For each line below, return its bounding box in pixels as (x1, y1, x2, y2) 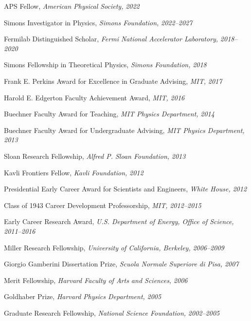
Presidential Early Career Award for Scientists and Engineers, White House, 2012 (4, 184, 247, 194)
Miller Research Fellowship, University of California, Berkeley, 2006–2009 (4, 242, 224, 252)
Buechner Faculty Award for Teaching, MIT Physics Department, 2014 (4, 109, 215, 119)
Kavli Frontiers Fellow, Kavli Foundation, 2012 (4, 167, 143, 177)
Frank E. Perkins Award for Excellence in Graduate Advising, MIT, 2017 (4, 76, 222, 86)
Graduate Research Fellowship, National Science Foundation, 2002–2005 (4, 307, 220, 318)
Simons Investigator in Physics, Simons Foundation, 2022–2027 (4, 17, 193, 27)
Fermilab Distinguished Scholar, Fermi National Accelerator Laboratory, (4, 34, 218, 44)
